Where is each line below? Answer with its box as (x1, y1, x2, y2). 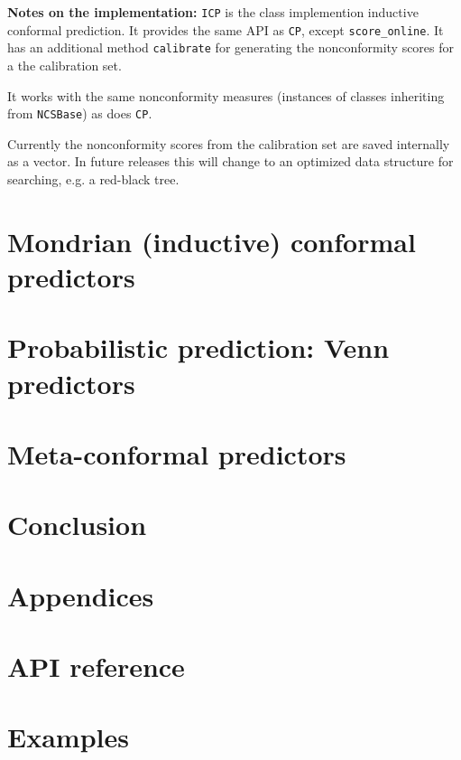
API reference (7, 648, 185, 685)
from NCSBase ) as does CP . (7, 104, 152, 123)
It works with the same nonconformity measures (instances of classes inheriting (7, 86, 445, 105)
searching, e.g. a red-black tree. (7, 170, 180, 188)
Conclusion (7, 506, 147, 543)
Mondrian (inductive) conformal (7, 222, 416, 259)
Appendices (7, 577, 154, 614)
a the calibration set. (7, 55, 122, 74)
